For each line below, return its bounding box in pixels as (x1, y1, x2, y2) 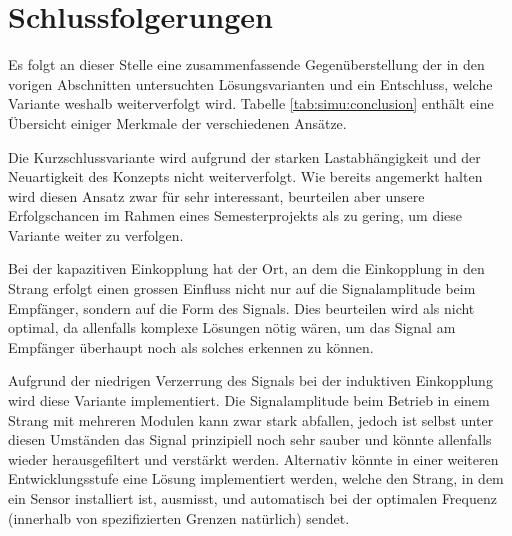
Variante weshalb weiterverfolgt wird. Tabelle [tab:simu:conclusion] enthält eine (8, 93, 494, 114)
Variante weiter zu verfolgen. (8, 224, 184, 245)
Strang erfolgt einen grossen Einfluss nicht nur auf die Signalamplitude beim (8, 278, 476, 299)
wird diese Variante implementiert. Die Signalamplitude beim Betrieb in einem (8, 390, 490, 411)
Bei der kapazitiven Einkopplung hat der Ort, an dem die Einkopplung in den (8, 258, 485, 279)
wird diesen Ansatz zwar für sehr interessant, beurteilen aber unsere (8, 185, 425, 206)
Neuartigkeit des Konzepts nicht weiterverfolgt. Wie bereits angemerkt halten (8, 166, 483, 187)
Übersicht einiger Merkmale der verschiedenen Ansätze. (8, 112, 347, 133)
